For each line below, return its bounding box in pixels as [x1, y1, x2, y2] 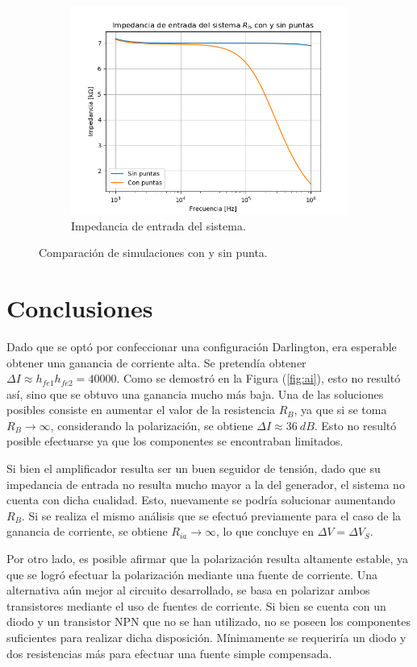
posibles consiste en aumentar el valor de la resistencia [6, 401, 276, 418]
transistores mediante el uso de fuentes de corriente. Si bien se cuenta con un [6, 597, 386, 614]
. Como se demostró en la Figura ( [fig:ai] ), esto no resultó [116, 370, 401, 387]
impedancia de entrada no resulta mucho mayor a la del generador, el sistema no [6, 475, 405, 492]
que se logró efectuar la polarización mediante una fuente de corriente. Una [6, 565, 377, 582]
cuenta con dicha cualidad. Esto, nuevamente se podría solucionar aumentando [6, 491, 395, 508]
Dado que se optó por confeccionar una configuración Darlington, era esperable [6, 338, 397, 354]
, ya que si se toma [294, 401, 387, 418]
